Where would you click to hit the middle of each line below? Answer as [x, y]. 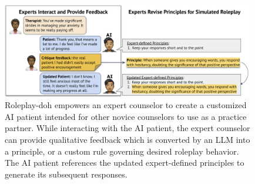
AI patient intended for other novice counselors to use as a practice [126, 116]
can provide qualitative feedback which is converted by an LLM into [127, 139]
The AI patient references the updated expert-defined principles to [125, 163]
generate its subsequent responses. [66, 174]
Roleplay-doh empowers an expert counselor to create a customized [126, 105]
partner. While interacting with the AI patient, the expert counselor [127, 128]
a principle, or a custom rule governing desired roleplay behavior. [122, 151]
